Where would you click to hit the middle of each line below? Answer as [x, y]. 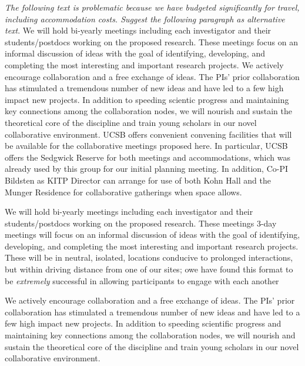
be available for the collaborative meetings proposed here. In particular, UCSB [146, 146]
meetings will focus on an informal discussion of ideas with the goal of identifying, [152, 234]
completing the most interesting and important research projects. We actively [144, 64]
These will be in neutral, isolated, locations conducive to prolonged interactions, [149, 257]
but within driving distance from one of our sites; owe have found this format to [149, 269]
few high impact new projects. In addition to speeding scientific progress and [143, 323]
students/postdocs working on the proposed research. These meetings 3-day [141, 223]
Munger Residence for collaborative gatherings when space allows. [123, 192]
